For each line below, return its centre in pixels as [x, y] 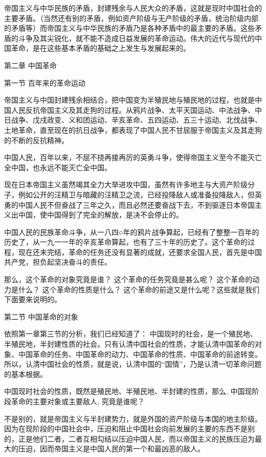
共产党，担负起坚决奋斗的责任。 [58, 262]
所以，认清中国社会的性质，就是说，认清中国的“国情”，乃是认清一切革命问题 [133, 364]
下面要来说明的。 [33, 299]
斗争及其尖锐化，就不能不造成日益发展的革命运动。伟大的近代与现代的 [136, 38]
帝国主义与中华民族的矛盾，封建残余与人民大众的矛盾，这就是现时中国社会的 [133, 8]
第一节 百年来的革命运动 [45, 82]
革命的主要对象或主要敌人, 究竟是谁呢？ [78, 401]
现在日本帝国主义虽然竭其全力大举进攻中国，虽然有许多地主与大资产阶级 [126, 184]
